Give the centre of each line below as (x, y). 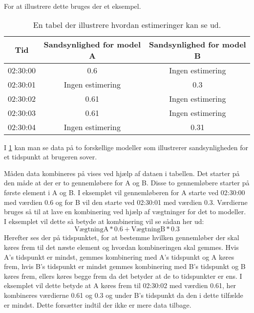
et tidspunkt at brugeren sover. (51, 157)
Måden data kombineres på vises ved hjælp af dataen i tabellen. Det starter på (122, 173)
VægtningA (92, 230)
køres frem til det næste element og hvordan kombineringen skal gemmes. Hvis (121, 247)
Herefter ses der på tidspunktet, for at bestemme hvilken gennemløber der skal (122, 237)
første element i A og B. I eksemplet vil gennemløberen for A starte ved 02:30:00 (125, 192)
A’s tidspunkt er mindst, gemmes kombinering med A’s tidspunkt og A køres (119, 257)
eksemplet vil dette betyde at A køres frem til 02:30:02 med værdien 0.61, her (120, 285)
